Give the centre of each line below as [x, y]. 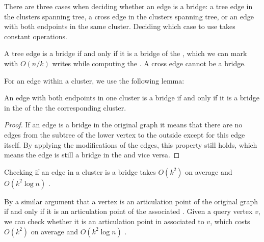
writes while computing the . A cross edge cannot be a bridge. [149, 63]
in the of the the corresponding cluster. [65, 107]
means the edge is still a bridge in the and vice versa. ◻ [92, 155]
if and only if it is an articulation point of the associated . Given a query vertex [128, 211]
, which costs [230, 221]
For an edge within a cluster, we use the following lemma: [94, 80]
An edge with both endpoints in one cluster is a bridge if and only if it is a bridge [132, 98]
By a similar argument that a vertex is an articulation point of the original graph [131, 201]
